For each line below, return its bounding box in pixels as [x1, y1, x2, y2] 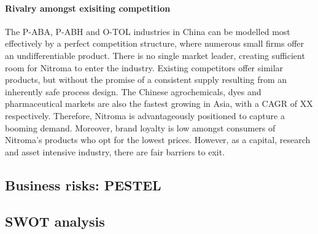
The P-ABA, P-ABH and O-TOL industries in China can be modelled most [5, 25, 290, 37]
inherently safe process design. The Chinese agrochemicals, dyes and [5, 85, 262, 98]
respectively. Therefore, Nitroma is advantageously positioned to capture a [5, 109, 285, 122]
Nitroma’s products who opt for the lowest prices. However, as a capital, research [5, 133, 311, 146]
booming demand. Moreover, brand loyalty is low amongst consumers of [5, 121, 276, 134]
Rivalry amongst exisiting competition [5, 1, 171, 14]
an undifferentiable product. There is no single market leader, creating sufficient [5, 49, 305, 61]
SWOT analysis [5, 211, 105, 230]
